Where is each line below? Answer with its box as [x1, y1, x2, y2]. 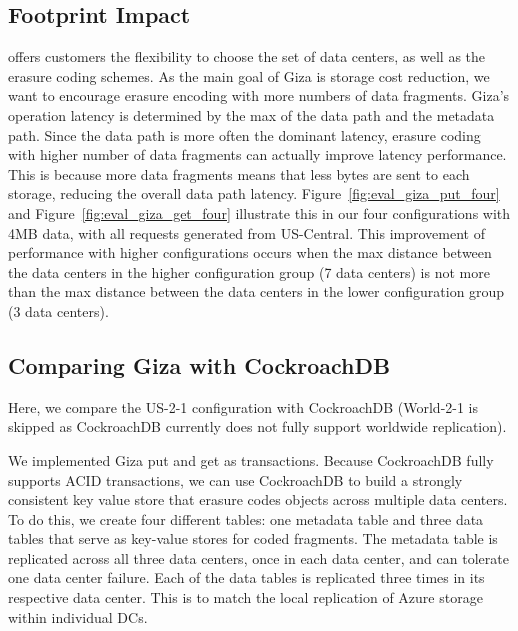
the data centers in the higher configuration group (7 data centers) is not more [8, 261, 490, 282]
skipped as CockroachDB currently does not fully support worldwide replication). [8, 416, 507, 437]
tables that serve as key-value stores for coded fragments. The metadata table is [8, 528, 498, 549]
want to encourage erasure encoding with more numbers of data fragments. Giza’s [8, 85, 510, 106]
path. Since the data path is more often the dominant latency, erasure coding [8, 124, 481, 145]
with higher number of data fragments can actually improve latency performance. [8, 144, 507, 165]
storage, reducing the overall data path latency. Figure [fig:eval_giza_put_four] [8, 183, 500, 204]
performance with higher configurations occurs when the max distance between [8, 242, 492, 263]
